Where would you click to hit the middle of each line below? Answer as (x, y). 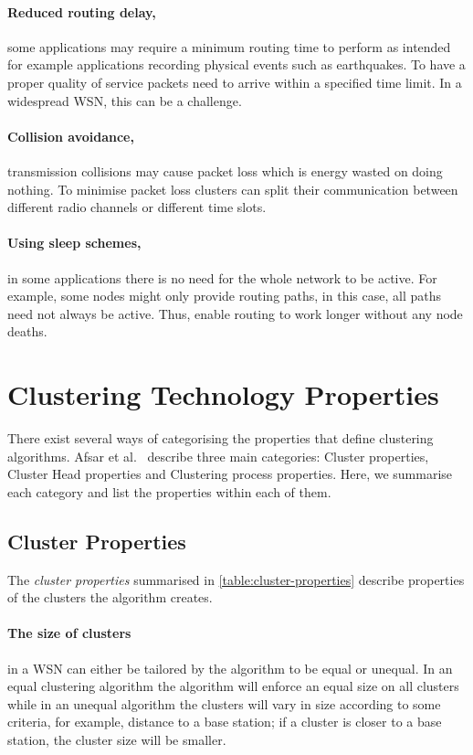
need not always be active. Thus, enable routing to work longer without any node (235, 313)
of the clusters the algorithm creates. (110, 597)
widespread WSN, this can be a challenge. (125, 100)
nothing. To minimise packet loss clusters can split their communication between (233, 189)
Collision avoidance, (71, 136)
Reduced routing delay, (82, 11)
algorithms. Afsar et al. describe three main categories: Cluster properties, (218, 456)
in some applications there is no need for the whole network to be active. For (222, 277)
